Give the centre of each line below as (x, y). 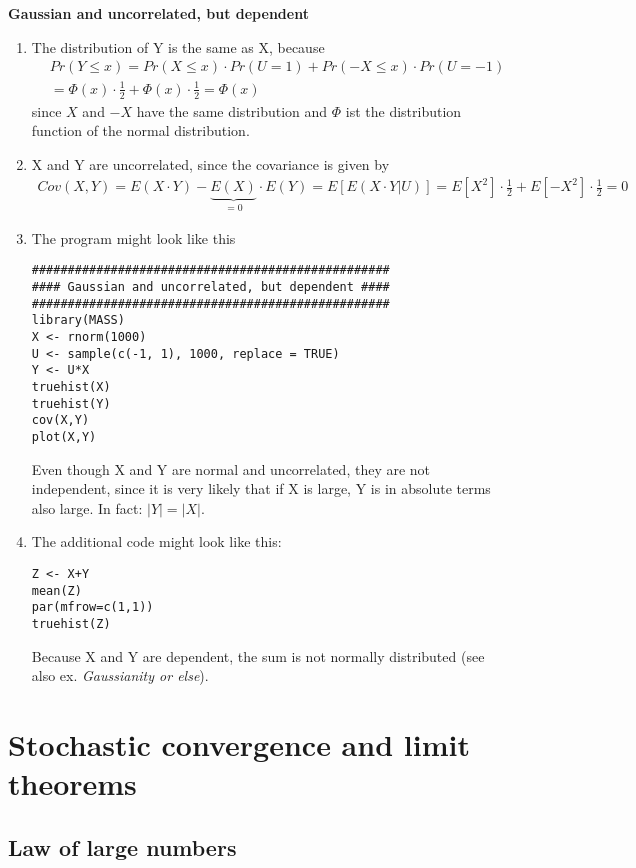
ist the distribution (403, 110)
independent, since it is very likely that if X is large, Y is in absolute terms (261, 488)
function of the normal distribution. (140, 130)
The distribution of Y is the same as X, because (178, 46)
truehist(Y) (71, 403)
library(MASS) (78, 320)
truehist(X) (71, 387)
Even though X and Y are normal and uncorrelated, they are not (231, 468)
